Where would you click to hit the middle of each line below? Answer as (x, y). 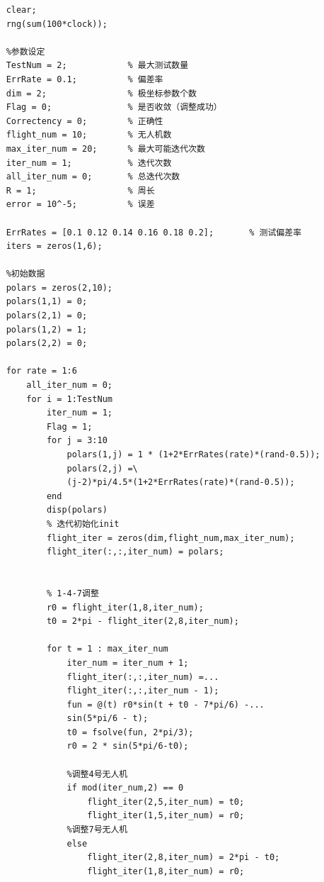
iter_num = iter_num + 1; (128, 663)
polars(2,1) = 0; (47, 316)
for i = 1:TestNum (69, 399)
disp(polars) (77, 510)
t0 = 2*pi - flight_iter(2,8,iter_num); (143, 621)
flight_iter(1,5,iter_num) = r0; (166, 816)
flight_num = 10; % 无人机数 (89, 135)
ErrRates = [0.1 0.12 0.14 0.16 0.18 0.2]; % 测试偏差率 (154, 232)
